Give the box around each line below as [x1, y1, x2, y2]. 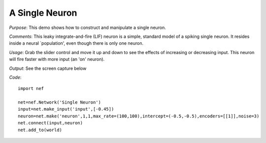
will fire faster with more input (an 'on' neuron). [9, 57, 105, 62]
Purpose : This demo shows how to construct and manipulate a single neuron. [9, 25, 166, 30]
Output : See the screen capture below [9, 65, 87, 71]
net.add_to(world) [18, 127, 63, 133]
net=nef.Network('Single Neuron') [18, 100, 101, 105]
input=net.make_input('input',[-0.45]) [18, 106, 114, 112]
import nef [18, 86, 44, 91]
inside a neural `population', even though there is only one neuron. [9, 40, 144, 46]
